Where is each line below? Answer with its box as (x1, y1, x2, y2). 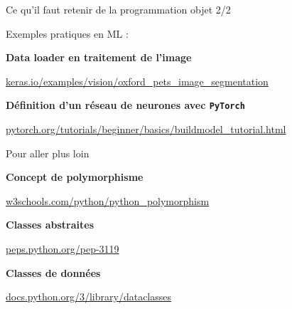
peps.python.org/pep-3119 (6, 241, 119, 256)
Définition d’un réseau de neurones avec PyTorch (6, 98, 245, 112)
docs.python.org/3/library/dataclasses (6, 289, 172, 304)
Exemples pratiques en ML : (6, 26, 129, 41)
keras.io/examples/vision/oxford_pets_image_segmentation (6, 73, 269, 88)
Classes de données (6, 265, 101, 280)
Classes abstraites (6, 217, 94, 232)
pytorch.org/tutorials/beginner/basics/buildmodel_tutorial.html (6, 122, 286, 137)
